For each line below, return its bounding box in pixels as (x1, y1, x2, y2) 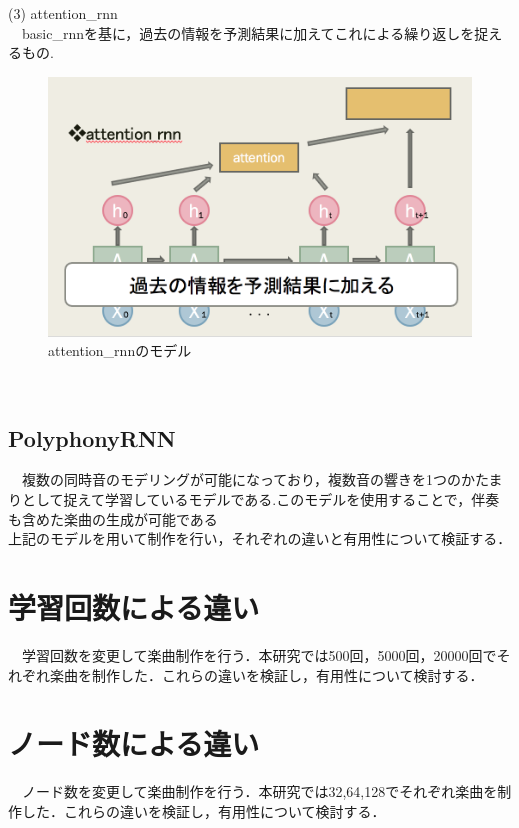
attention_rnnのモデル (48, 340, 192, 361)
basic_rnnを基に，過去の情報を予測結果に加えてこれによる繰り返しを (21, 22, 475, 43)
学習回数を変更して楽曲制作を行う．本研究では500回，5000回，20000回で (21, 644, 497, 665)
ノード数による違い (8, 723, 260, 764)
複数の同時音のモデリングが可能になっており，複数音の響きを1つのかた (21, 469, 489, 490)
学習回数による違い (8, 587, 260, 628)
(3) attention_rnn (8, 3, 118, 23)
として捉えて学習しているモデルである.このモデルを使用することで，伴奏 (21, 489, 500, 510)
